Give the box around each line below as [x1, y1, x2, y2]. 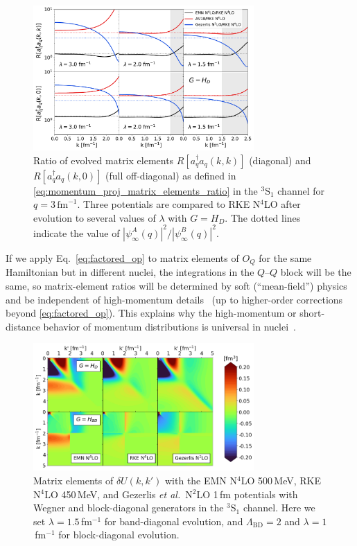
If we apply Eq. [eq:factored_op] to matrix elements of [6, 250, 239, 265]
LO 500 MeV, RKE [241, 473, 322, 487]
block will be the [280, 265, 351, 279]
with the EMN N [164, 473, 238, 487]
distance [6, 319, 40, 333]
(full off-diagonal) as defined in [105, 168, 236, 182]
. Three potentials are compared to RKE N [77, 197, 261, 211]
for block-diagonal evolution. [58, 527, 180, 542]
